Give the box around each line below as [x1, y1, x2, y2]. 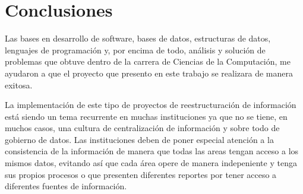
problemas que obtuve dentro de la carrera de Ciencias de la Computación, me [5, 55, 291, 68]
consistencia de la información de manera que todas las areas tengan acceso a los [5, 145, 299, 157]
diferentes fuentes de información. [5, 180, 127, 192]
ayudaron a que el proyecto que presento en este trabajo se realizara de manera [5, 66, 293, 79]
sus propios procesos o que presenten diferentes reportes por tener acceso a [5, 168, 277, 180]
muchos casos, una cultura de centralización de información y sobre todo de [5, 122, 280, 134]
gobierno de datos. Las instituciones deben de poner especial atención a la [5, 133, 274, 145]
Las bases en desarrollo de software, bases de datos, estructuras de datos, [5, 32, 271, 44]
